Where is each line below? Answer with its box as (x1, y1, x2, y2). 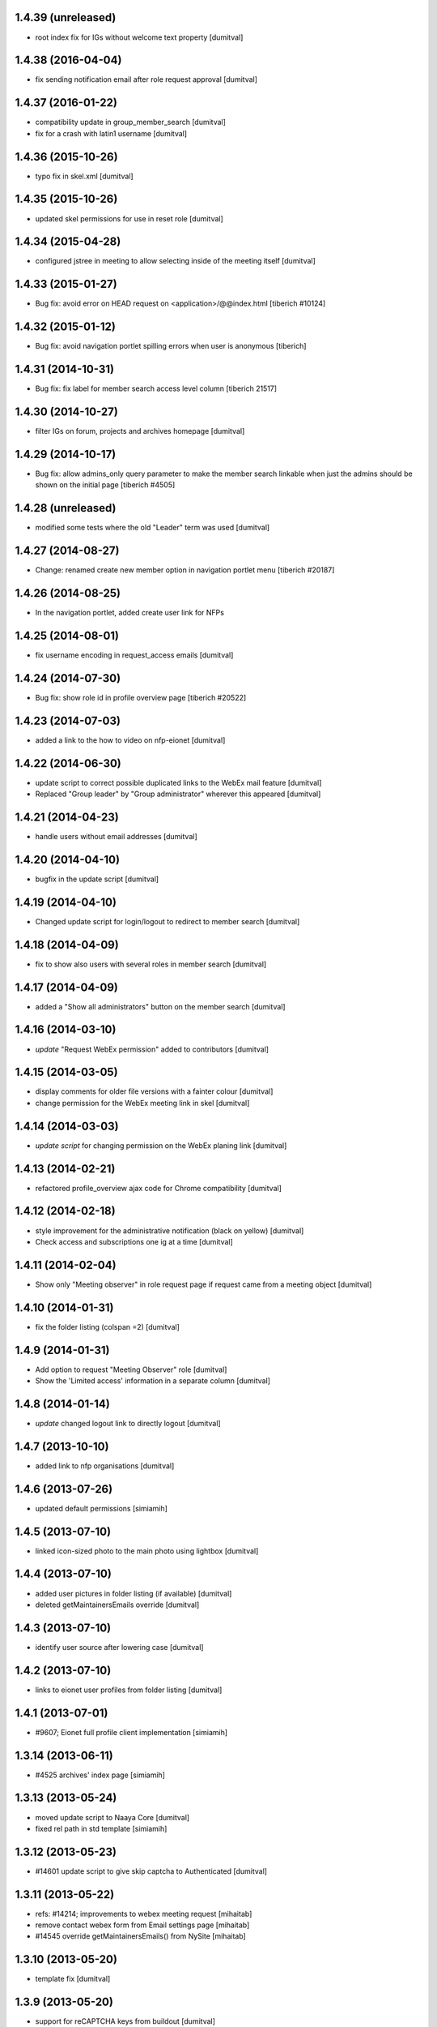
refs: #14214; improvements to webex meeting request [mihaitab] (35, 1909, 252, 1918)
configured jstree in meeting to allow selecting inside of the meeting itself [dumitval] (35, 256, 316, 266)
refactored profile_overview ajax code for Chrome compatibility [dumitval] (35, 1183, 282, 1193)
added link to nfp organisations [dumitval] (35, 1460, 175, 1471)
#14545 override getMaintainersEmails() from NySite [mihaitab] (35, 1931, 246, 1941)
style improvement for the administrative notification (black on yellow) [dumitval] (35, 1225, 304, 1236)
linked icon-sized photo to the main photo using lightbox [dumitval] (35, 1545, 259, 1556)
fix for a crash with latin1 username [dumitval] (35, 128, 188, 138)
